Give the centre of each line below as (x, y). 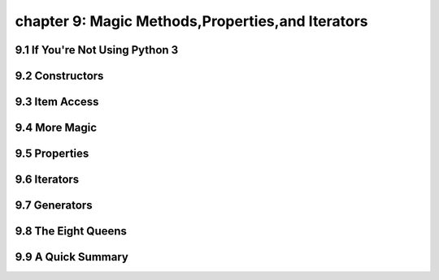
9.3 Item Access (57, 102)
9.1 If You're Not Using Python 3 (97, 50)
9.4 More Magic (56, 128)
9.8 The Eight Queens (71, 231)
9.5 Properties (52, 154)
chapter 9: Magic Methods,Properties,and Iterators (192, 21)
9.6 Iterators (47, 180)
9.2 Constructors (59, 76)
